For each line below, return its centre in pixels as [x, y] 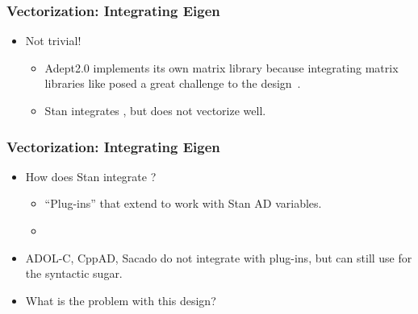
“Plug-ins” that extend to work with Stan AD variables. [183, 203]
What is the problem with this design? [121, 300]
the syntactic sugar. [74, 273]
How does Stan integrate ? [91, 176]
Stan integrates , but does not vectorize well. [155, 110]
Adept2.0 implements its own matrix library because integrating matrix [222, 67]
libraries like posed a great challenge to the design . [173, 83]
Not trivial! [53, 41]
